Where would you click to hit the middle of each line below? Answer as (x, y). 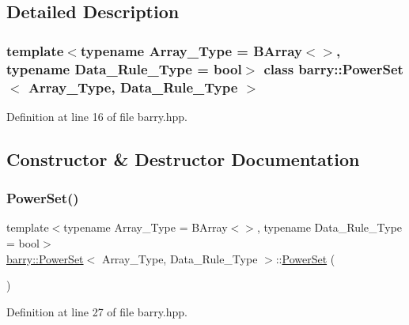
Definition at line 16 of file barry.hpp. (97, 116)
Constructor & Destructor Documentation (183, 159)
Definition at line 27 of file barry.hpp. (97, 311)
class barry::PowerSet (333, 68)
